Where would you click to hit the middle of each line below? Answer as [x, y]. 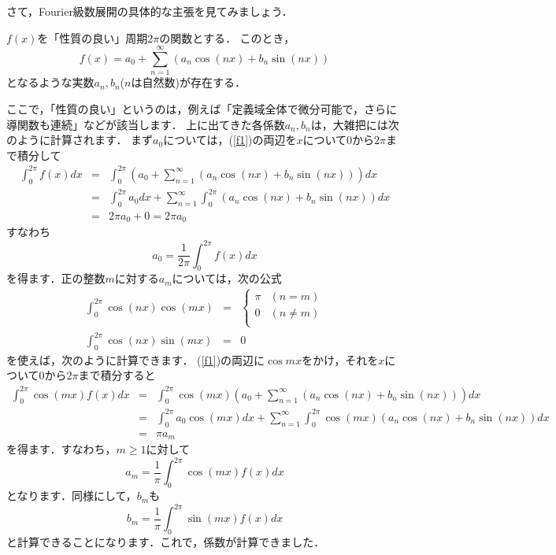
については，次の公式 [227, 278]
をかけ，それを [340, 359]
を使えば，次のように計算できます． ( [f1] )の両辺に [136, 359]
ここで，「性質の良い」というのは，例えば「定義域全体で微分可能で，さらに [202, 108]
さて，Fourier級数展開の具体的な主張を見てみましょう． [150, 11]
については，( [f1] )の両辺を [230, 140]
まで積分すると [117, 375]
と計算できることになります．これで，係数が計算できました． [166, 541]
